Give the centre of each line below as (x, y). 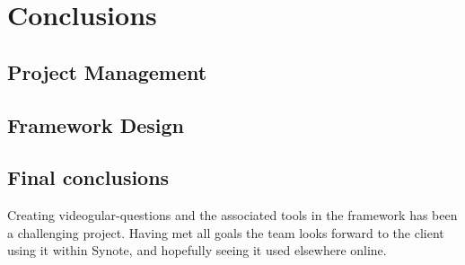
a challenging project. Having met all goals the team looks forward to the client (226, 232)
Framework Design (96, 124)
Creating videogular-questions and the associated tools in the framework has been (232, 215)
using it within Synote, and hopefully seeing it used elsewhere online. (197, 250)
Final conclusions (88, 177)
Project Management (107, 71)
